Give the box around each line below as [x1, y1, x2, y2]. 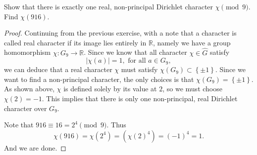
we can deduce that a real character [4, 64, 112, 75]
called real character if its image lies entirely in [4, 37, 147, 47]
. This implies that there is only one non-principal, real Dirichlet [42, 93, 238, 103]
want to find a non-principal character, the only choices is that [4, 74, 194, 84]
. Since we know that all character [84, 47, 187, 57]
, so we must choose [162, 83, 222, 94]
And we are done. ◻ [4, 142, 66, 153]
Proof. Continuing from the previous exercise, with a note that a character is [4, 28, 237, 38]
